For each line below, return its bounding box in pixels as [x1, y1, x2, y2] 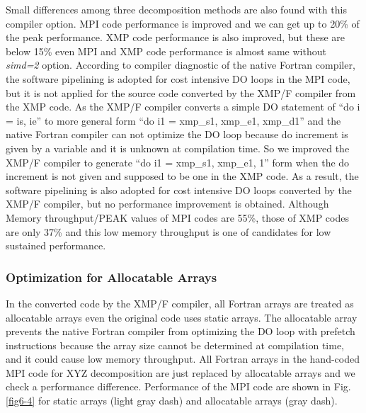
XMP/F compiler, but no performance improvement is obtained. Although [6, 196, 329, 211]
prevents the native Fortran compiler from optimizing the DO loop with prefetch [6, 324, 355, 339]
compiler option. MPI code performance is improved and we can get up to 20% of [6, 16, 360, 30]
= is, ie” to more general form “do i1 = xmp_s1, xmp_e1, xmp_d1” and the [6, 113, 341, 128]
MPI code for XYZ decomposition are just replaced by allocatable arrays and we [6, 365, 355, 380]
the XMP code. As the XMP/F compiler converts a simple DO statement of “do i [6, 99, 360, 114]
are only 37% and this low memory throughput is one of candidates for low [6, 224, 331, 239]
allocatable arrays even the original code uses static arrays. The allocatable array [6, 310, 358, 324]
